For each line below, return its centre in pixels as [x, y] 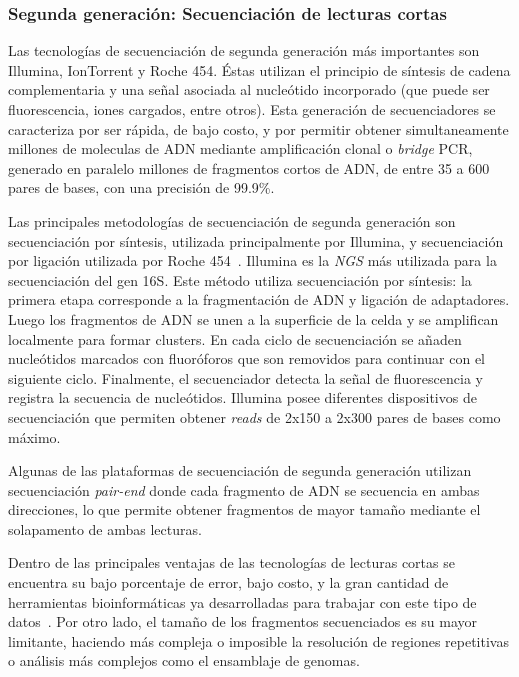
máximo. [34, 436]
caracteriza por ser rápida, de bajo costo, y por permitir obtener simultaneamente [258, 128]
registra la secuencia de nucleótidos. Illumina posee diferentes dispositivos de [242, 397]
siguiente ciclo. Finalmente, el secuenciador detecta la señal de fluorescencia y [245, 377]
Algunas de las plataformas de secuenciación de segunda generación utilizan [240, 470]
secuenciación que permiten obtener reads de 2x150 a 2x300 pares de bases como [254, 416]
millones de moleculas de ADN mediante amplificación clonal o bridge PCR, [240, 148]
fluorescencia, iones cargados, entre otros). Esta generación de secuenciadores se [252, 109]
